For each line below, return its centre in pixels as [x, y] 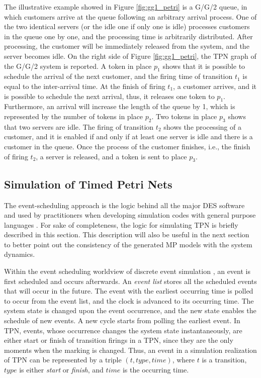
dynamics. [20, 254]
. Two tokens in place [184, 116]
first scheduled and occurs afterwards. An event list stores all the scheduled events [130, 281]
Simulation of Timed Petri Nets [88, 184]
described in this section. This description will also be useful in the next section [127, 234]
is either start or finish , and [61, 370]
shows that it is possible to [204, 66]
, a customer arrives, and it [215, 86]
